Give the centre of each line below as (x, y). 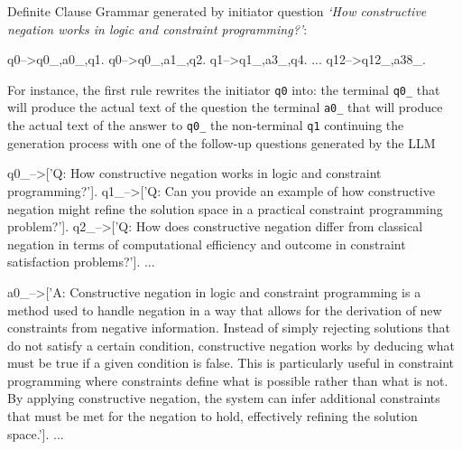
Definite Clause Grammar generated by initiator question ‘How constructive (217, 11)
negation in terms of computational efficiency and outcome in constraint (207, 244)
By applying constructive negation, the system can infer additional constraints (224, 398)
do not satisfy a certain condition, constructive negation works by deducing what (231, 345)
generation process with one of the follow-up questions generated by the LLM (222, 142)
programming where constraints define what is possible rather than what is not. (228, 380)
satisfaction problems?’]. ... (81, 262)
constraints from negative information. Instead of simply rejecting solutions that (229, 328)
